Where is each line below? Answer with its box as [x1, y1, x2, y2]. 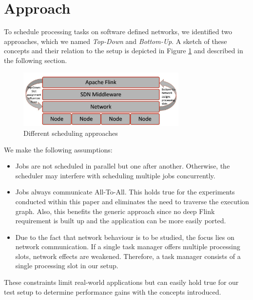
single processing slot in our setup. [15, 260, 118, 271]
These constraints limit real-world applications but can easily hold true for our [4, 277, 239, 287]
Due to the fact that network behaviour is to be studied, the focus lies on [15, 232, 234, 242]
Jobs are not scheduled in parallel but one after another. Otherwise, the [15, 161, 230, 171]
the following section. [4, 55, 67, 65]
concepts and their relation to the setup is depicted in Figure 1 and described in [4, 45, 243, 56]
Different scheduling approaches [23, 128, 118, 138]
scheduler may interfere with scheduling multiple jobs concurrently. [15, 170, 215, 180]
